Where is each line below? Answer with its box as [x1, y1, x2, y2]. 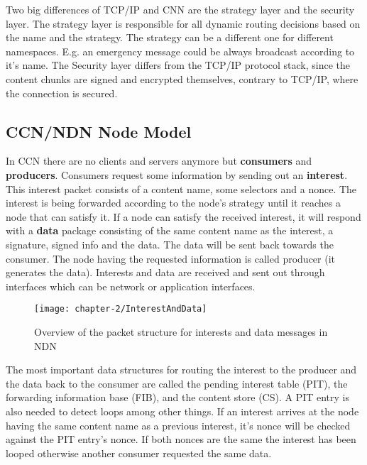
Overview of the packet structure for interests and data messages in [34, 324, 328, 339]
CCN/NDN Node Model [6, 120, 192, 142]
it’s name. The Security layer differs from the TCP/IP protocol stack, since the [6, 58, 351, 72]
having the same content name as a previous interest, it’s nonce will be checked [6, 417, 351, 432]
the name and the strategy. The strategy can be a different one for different [6, 30, 334, 45]
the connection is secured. [6, 85, 118, 100]
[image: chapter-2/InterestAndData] [34, 304, 207, 314]
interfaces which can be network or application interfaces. [6, 278, 256, 293]
